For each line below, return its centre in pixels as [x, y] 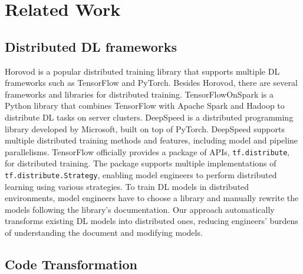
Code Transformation [71, 264]
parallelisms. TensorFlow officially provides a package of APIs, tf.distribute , [147, 151]
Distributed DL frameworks [91, 46]
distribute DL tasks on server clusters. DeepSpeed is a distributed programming [149, 117]
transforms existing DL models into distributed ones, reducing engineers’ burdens [151, 221]
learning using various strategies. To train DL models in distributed [127, 186]
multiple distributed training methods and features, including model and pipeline [151, 140]
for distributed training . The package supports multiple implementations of [141, 163]
